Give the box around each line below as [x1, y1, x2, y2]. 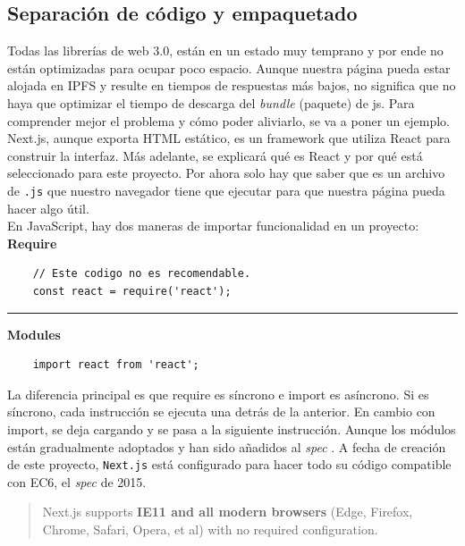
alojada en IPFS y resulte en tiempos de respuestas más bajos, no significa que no [7, 76, 456, 95]
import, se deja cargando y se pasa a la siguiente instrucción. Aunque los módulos [7, 419, 456, 438]
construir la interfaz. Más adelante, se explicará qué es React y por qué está [7, 146, 423, 164]
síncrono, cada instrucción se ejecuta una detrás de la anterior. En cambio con [7, 402, 435, 421]
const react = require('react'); [32, 284, 232, 298]
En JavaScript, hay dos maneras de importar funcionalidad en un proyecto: [7, 216, 419, 235]
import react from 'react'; [32, 358, 199, 372]
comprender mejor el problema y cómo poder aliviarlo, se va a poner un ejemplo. [7, 111, 451, 130]
